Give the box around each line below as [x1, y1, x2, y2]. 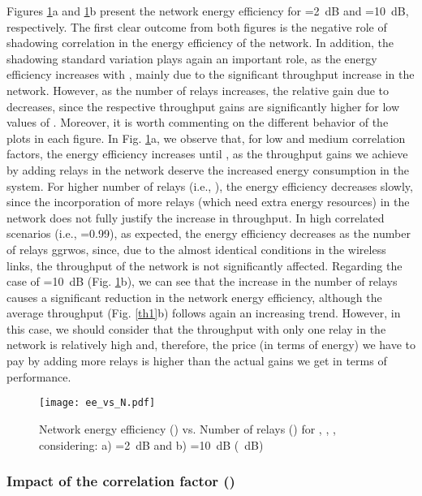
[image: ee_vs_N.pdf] [39, 397, 156, 409]
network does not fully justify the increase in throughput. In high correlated [6, 209, 385, 226]
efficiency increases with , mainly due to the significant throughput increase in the [6, 66, 415, 83]
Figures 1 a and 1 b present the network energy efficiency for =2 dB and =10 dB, [6, 2, 409, 19]
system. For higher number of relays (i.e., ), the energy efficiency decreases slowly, [6, 177, 413, 194]
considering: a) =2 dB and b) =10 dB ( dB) [39, 436, 264, 453]
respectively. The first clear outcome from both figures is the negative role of [6, 18, 387, 35]
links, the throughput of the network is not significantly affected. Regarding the [6, 257, 403, 274]
